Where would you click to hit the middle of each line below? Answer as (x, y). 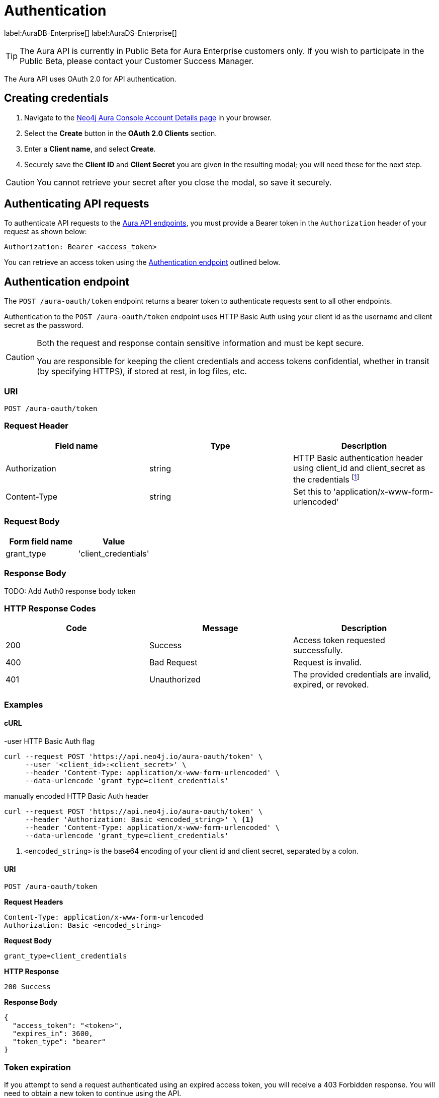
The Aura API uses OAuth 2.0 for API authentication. (90, 79)
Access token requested (339, 640)
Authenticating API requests (77, 204)
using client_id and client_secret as (359, 468)
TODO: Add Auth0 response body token (70, 591)
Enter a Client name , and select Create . (90, 149)
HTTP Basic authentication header (358, 458)
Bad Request (173, 663)
